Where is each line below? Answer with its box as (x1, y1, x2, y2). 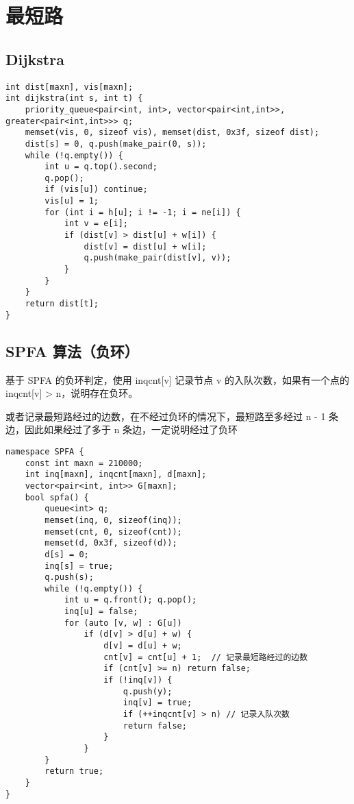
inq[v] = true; (123, 698, 192, 708)
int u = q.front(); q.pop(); (64, 595, 197, 605)
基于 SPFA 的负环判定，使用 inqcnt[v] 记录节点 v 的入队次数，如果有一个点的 (5, 372, 350, 387)
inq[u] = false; (64, 607, 138, 617)
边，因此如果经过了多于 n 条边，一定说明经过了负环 (5, 422, 238, 437)
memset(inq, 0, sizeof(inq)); (45, 515, 182, 525)
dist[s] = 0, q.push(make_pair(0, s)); (25, 138, 207, 149)
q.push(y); (123, 686, 173, 696)
